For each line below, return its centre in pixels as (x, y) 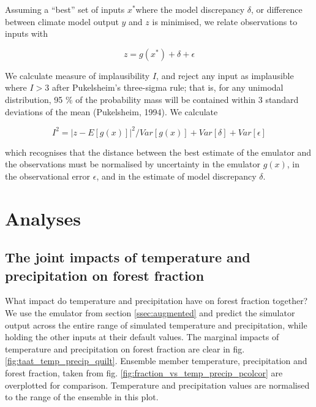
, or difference (276, 9)
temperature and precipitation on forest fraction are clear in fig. (125, 348)
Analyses (43, 218)
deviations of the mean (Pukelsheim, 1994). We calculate (111, 111)
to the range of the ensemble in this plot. (82, 397)
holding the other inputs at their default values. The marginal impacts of (142, 337)
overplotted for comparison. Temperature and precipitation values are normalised (157, 385)
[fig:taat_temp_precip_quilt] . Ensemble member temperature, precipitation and (156, 361)
